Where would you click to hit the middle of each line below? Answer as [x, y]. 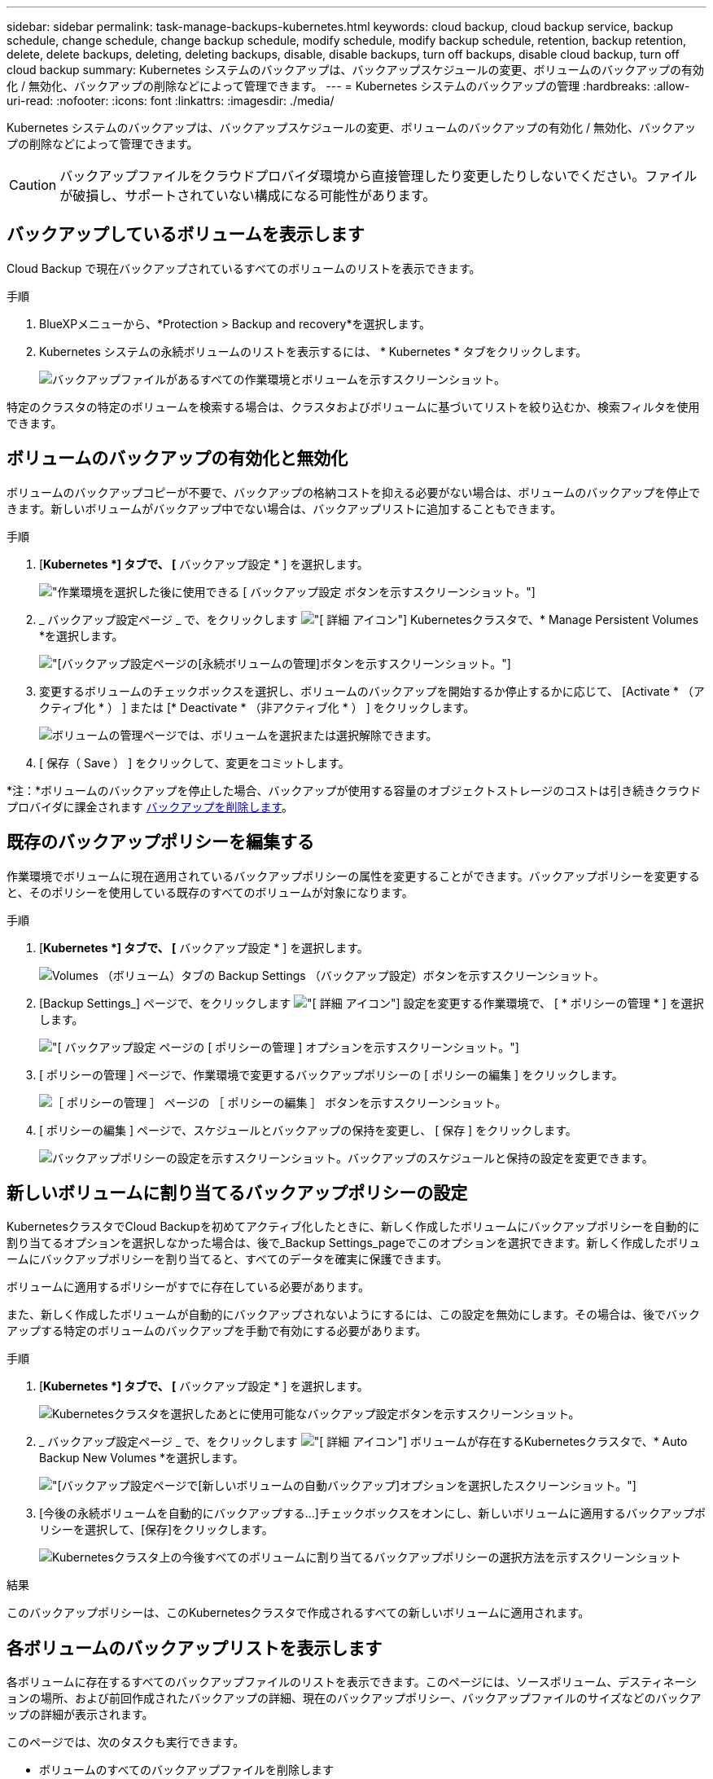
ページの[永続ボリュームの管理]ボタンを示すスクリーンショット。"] [332, 663]
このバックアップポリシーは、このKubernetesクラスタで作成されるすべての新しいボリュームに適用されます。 [298, 1613]
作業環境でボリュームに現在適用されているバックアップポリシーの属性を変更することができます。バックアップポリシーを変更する [353, 876]
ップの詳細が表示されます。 [80, 1715]
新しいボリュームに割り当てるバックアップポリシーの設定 [237, 1193]
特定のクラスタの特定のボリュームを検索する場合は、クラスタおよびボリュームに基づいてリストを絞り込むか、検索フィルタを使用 [353, 406]
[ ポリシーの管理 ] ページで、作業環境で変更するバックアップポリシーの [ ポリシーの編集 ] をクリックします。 [331, 1074]
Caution [33, 185]
